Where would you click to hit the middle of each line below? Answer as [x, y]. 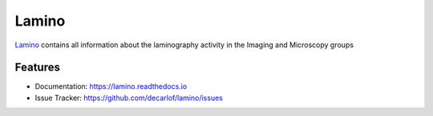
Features [37, 68]
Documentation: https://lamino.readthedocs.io [111, 86]
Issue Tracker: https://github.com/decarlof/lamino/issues [129, 98]
